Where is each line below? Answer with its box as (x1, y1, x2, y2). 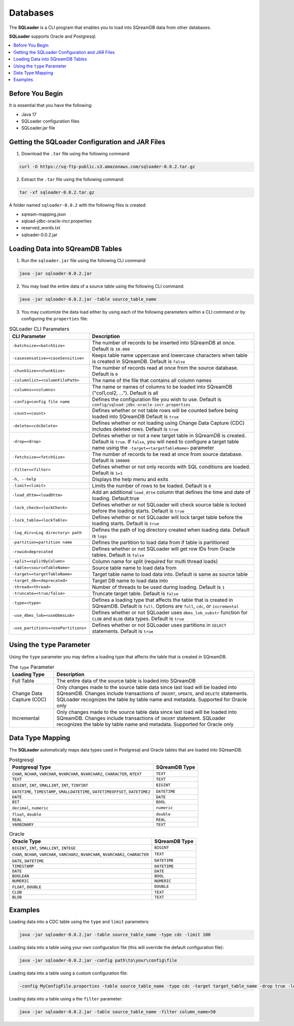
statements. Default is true (92, 628, 154, 635)
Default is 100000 (92, 457, 130, 464)
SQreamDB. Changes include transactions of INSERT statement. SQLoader (56, 715, 226, 722)
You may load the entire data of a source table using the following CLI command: (21, 283, 185, 289)
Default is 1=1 (92, 469, 122, 476)
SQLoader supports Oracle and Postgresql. (9, 33, 97, 39)
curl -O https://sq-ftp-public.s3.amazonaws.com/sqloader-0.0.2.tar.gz (19, 164, 196, 170)
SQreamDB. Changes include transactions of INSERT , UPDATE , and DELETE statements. (56, 690, 248, 697)
